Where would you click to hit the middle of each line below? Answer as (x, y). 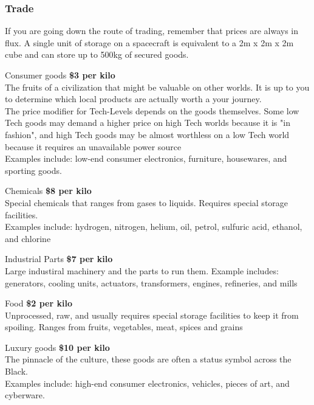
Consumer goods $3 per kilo (60, 75)
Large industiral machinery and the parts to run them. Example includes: (142, 270)
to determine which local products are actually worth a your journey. (133, 99)
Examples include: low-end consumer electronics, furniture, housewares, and (146, 158)
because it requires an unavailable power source (93, 146)
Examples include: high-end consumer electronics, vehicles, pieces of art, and (147, 383)
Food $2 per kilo (39, 303)
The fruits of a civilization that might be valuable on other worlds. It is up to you (157, 87)
